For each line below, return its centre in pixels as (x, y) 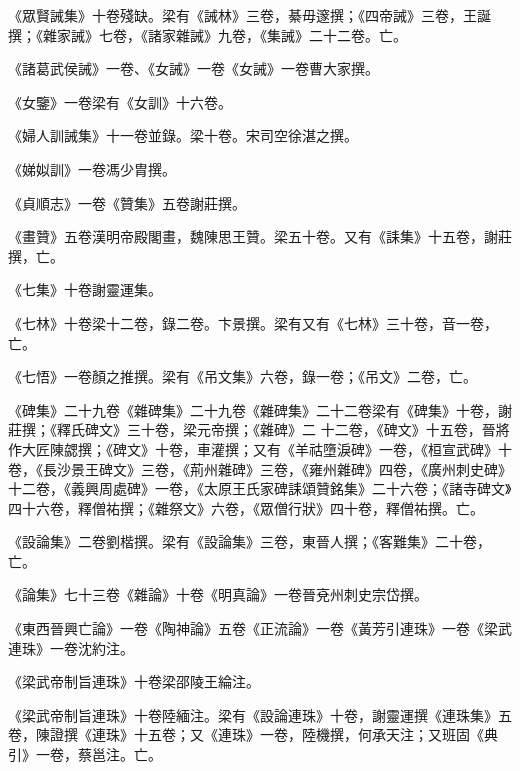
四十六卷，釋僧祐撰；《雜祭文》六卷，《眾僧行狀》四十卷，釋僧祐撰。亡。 (246, 507)
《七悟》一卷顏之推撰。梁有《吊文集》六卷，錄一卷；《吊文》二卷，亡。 (242, 376)
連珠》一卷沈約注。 (71, 647)
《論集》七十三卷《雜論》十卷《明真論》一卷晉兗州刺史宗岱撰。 (218, 594)
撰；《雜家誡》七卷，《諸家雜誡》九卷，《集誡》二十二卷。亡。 (207, 34)
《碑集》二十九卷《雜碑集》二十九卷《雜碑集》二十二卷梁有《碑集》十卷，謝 (260, 409)
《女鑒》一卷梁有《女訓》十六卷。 (120, 101)
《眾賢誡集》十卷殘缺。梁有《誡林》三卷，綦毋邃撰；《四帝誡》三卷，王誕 (249, 15)
